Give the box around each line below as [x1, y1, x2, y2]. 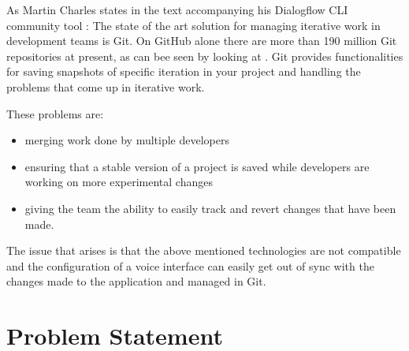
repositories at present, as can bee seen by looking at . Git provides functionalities [6, 47, 403, 64]
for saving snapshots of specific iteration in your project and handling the [6, 63, 361, 80]
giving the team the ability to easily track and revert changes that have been [24, 200, 396, 216]
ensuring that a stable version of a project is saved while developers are [24, 158, 370, 174]
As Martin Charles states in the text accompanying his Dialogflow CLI [6, 2, 348, 17]
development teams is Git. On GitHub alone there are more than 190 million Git [6, 32, 397, 49]
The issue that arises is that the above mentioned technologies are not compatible [6, 242, 401, 259]
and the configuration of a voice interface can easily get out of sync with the [6, 257, 374, 274]
